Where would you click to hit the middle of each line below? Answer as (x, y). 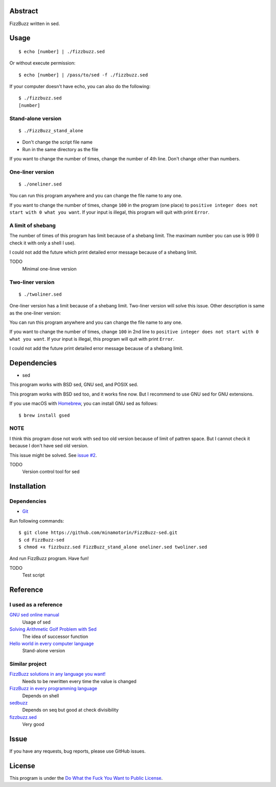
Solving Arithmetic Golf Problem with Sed (53, 629)
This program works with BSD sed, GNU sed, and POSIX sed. (74, 385)
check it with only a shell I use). (43, 243)
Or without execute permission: (42, 63)
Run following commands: (37, 521)
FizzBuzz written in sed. (35, 24)
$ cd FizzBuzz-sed (42, 540)
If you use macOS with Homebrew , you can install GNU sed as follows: (84, 403)
